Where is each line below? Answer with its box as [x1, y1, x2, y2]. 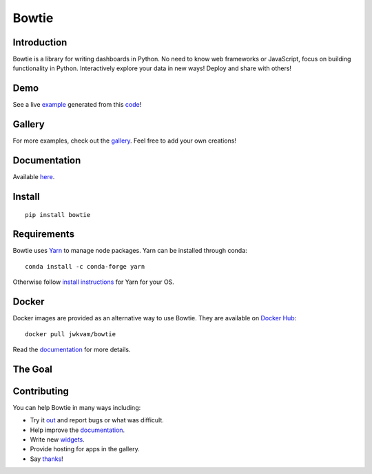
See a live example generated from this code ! [12, 101, 142, 109]
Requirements [12, 228, 75, 240]
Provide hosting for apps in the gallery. [30, 445, 141, 453]
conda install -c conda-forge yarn [25, 262, 145, 270]
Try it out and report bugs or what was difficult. [30, 416, 165, 424]
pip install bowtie [25, 211, 91, 218]
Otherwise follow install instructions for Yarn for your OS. [12, 278, 175, 286]
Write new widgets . [30, 435, 85, 444]
